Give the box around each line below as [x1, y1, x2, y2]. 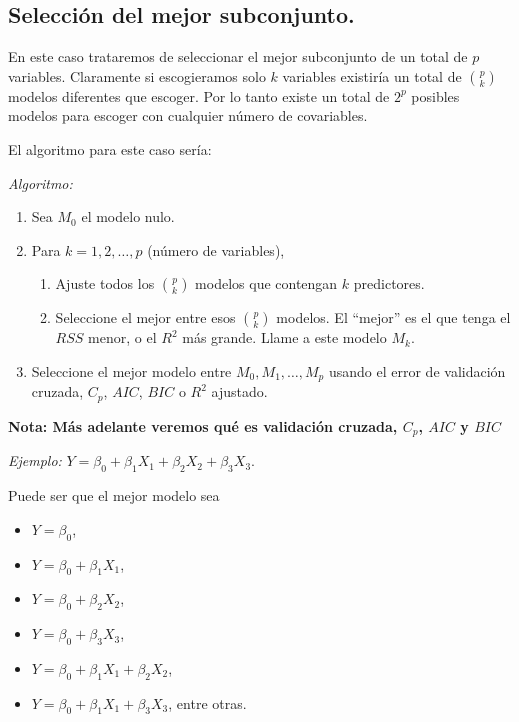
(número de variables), [147, 239, 285, 260]
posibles [411, 85, 460, 106]
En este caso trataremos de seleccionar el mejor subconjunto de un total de [8, 46, 468, 67]
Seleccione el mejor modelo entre [31, 360, 232, 381]
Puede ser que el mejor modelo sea [8, 485, 220, 506]
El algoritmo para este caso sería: [8, 138, 212, 159]
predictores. [353, 273, 425, 294]
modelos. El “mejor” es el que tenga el [276, 307, 511, 328]
